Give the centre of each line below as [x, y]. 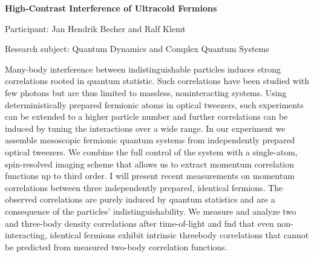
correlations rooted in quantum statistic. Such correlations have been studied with [157, 81]
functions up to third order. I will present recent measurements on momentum [150, 176]
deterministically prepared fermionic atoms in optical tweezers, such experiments [154, 104]
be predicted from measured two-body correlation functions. [116, 246]
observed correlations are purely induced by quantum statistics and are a [140, 199]
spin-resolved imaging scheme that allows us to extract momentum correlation [150, 164]
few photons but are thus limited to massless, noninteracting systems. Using [146, 92]
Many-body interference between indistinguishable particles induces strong [143, 69]
